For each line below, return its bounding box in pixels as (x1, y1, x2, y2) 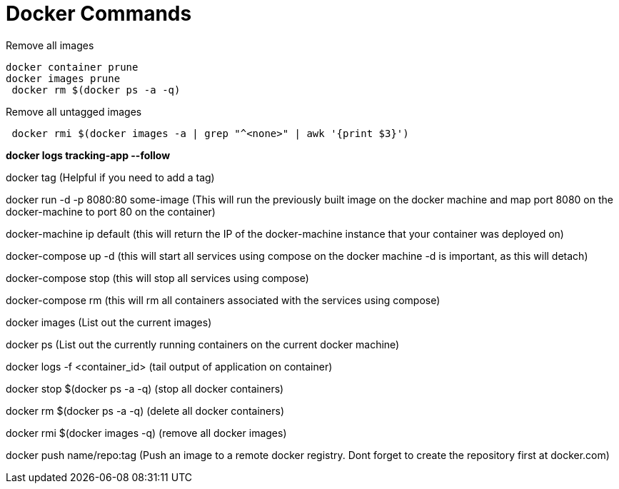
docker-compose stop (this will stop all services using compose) (6, 271, 309, 284)
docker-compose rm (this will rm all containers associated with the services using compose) (6, 293, 441, 306)
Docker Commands (6, 1, 192, 26)
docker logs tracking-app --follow (6, 148, 171, 161)
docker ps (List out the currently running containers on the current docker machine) (6, 338, 400, 351)
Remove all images (6, 39, 94, 51)
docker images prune (6, 72, 121, 84)
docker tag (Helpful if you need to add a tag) (6, 171, 215, 183)
